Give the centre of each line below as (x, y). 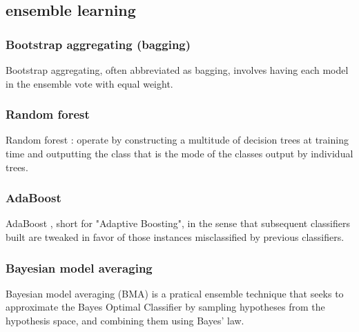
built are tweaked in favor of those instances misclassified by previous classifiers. (175, 237)
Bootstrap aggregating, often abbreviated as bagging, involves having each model (177, 70)
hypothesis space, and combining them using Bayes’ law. (125, 320)
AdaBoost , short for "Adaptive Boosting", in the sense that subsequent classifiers (178, 223)
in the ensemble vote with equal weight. (89, 83)
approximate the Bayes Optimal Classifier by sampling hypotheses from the (165, 307)
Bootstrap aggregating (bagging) (98, 44)
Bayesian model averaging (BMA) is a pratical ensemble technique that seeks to (175, 293)
